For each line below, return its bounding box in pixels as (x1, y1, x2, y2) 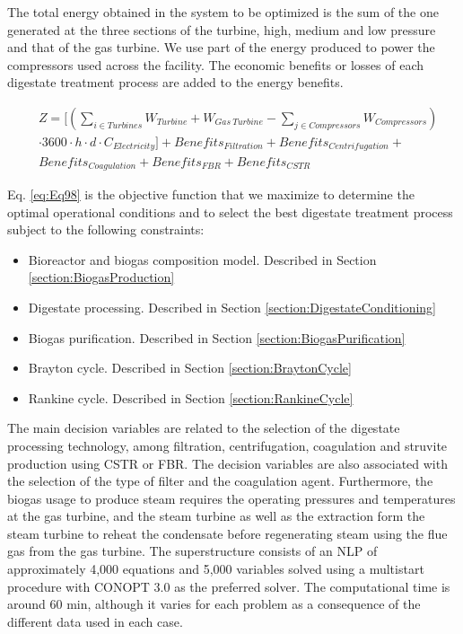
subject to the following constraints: (7, 220, 205, 239)
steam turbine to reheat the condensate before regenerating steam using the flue (7, 524, 448, 542)
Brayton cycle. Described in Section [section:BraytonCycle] (28, 358, 352, 377)
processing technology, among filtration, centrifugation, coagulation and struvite (7, 436, 448, 454)
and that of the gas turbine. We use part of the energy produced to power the (7, 38, 435, 57)
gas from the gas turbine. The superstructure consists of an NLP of (7, 542, 378, 560)
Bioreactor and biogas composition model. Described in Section (28, 250, 377, 269)
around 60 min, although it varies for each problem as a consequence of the (7, 594, 421, 613)
